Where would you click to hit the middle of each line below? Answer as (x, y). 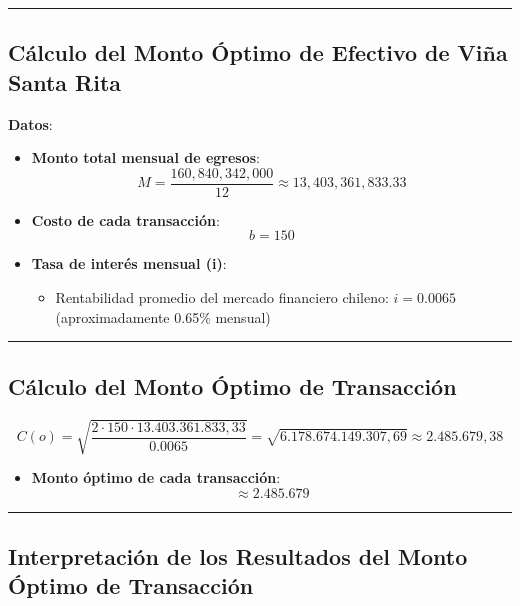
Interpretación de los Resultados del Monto (238, 555)
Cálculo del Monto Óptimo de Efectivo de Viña (258, 52)
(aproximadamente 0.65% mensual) (163, 316)
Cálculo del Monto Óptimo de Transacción (232, 385)
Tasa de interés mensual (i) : (129, 263)
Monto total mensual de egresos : (146, 157)
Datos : (30, 123)
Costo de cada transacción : (125, 219)
